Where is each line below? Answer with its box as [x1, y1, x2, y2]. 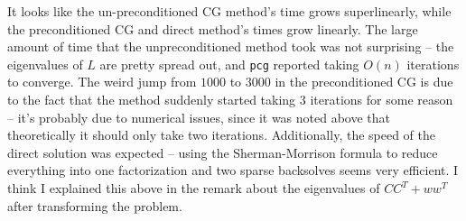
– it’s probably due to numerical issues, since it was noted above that [7, 107, 391, 126]
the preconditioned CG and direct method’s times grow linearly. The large [7, 19, 418, 38]
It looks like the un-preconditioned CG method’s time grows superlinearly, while [7, 2, 452, 20]
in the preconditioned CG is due [275, 72, 453, 91]
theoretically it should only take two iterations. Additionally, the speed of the [7, 125, 436, 144]
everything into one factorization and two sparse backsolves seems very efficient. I [7, 161, 459, 180]
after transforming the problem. [7, 196, 182, 215]
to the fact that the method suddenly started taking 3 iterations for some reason [7, 90, 453, 109]
